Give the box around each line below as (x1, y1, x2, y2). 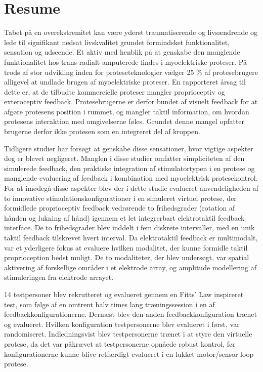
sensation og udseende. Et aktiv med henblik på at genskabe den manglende (4, 47, 240, 57)
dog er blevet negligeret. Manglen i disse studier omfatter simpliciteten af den (4, 153, 245, 163)
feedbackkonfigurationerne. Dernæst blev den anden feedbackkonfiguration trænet (4, 309, 257, 319)
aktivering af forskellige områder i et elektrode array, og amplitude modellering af (4, 262, 256, 272)
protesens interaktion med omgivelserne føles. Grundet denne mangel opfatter (4, 116, 245, 127)
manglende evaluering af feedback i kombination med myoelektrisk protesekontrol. (4, 173, 258, 183)
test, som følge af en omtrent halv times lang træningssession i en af (4, 299, 215, 309)
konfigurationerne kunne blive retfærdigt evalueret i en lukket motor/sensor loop (4, 348, 254, 359)
